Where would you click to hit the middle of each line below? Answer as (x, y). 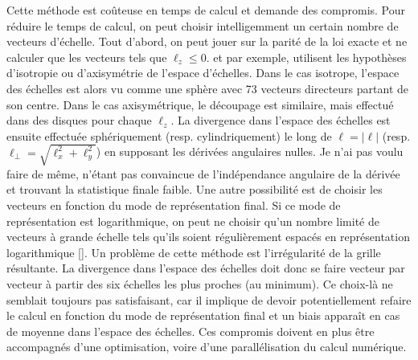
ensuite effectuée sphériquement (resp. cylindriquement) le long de (169, 135)
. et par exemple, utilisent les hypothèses (306, 57)
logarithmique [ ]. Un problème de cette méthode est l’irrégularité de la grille (194, 252)
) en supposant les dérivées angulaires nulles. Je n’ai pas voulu (250, 151)
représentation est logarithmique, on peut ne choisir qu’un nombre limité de (193, 221)
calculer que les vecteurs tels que (87, 57)
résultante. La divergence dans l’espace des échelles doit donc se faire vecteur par (206, 268)
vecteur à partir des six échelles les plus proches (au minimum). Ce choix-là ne (200, 284)
